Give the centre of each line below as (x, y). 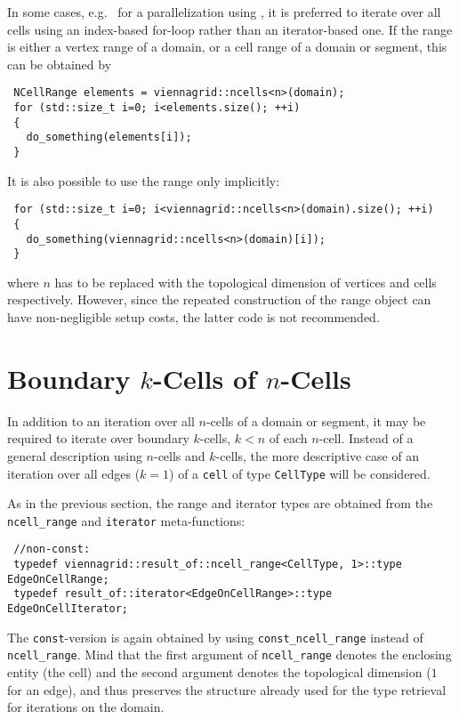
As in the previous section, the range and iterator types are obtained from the (220, 503)
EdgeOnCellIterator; (68, 609)
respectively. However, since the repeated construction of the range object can (219, 299)
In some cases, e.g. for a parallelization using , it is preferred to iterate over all (224, 12)
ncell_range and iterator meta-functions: (126, 520)
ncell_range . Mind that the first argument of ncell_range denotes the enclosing (229, 654)
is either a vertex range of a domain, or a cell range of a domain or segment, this (227, 47)
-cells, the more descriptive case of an (318, 455)
